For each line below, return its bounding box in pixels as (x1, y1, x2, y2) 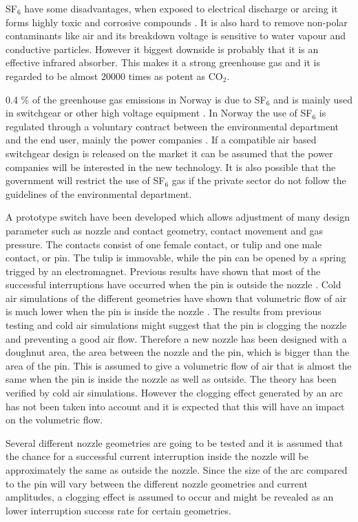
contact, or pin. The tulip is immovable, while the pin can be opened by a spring (6, 250, 346, 265)
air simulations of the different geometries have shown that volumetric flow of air (6, 290, 347, 305)
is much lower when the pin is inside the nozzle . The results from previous (6, 304, 322, 319)
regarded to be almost (6, 68, 98, 83)
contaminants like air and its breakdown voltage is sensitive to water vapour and (6, 28, 346, 43)
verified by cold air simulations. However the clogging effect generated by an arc (6, 385, 343, 400)
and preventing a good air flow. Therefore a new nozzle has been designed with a (6, 331, 347, 345)
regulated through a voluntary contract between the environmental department (6, 119, 339, 133)
